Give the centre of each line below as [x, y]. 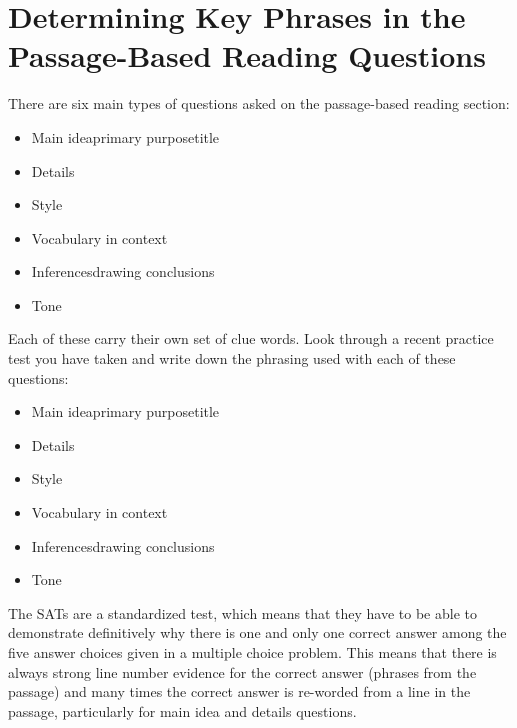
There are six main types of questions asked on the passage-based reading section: [259, 103]
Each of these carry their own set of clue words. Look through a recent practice [251, 338]
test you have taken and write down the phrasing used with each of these [232, 358]
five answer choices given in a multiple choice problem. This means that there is [252, 652]
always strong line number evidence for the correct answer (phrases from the [242, 671]
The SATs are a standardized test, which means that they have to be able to [242, 612]
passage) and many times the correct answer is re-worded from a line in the [239, 691]
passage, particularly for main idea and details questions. [182, 710]
